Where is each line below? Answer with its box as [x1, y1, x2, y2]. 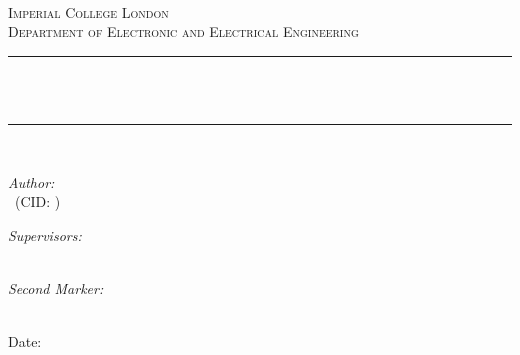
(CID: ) [14, 191, 61, 212]
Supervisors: [8, 224, 82, 245]
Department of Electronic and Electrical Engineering [8, 21, 359, 42]
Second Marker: [8, 277, 104, 298]
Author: [8, 171, 55, 192]
